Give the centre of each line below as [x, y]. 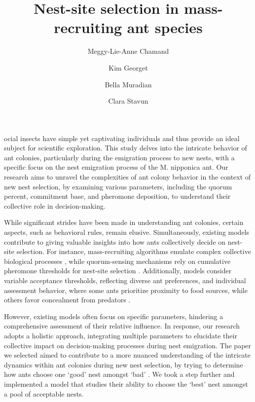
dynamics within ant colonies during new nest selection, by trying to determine [124, 364]
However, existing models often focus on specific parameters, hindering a [114, 316]
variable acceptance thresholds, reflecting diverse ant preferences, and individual [125, 280]
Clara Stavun [128, 101]
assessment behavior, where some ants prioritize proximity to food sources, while [126, 290]
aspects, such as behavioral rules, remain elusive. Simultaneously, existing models [127, 232]
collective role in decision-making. [55, 205]
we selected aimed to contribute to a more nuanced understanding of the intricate [127, 355]
